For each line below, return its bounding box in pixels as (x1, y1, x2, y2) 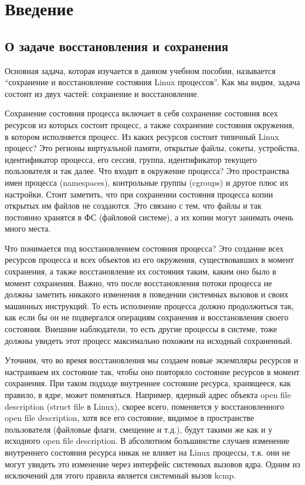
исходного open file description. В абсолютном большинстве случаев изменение (5, 434, 290, 447)
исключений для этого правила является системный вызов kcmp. (5, 469, 236, 481)
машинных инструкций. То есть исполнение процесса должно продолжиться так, (5, 299, 294, 312)
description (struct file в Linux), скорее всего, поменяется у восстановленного (5, 400, 284, 412)
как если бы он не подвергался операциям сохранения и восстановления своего (5, 311, 289, 323)
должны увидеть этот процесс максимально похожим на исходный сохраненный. (5, 334, 293, 346)
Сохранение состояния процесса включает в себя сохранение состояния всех (5, 107, 278, 119)
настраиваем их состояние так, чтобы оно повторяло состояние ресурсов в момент (5, 365, 300, 377)
